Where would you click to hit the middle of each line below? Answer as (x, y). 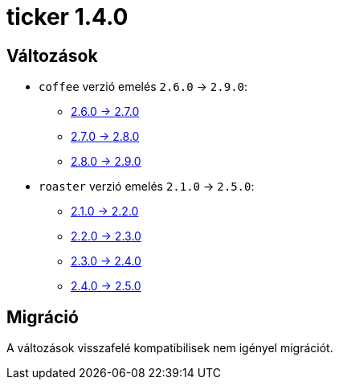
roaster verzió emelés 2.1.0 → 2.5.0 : (147, 187)
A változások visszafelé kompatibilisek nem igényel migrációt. (170, 348)
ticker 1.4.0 (67, 17)
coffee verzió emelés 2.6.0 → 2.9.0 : (143, 87)
